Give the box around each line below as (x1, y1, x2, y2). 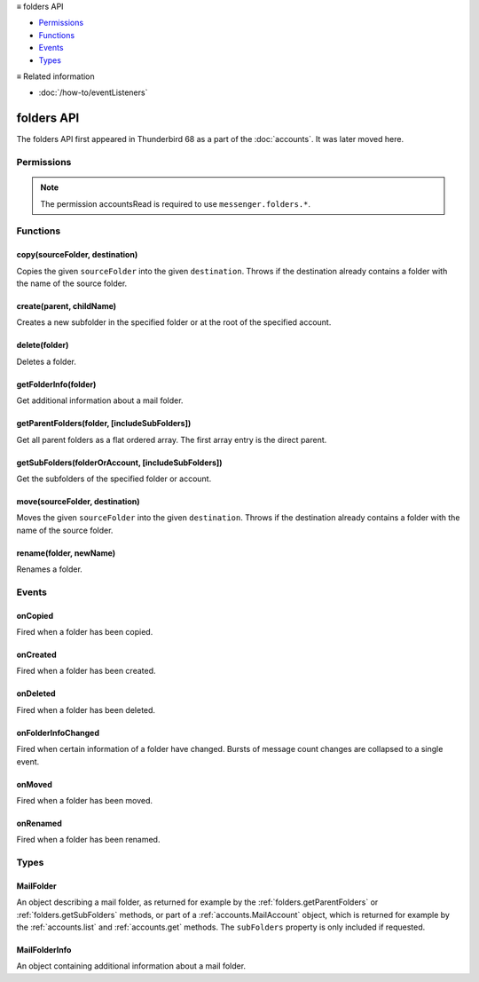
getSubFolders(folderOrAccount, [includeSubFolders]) (16, 457, 223, 468)
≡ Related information (16, 71, 95, 82)
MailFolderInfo (16, 945, 72, 955)
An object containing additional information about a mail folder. (16, 961, 247, 971)
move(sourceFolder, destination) (16, 495, 140, 506)
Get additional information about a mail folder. (16, 395, 184, 406)
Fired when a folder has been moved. (16, 795, 153, 805)
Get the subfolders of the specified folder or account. (16, 473, 212, 484)
